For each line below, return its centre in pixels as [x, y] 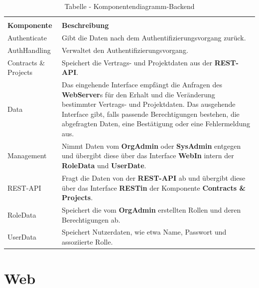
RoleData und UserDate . [104, 165]
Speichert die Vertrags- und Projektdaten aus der [137, 62]
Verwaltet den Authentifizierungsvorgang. [125, 50]
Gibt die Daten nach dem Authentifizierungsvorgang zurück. [154, 37]
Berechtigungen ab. [91, 219]
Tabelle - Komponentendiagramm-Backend [129, 6]
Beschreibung [85, 25]
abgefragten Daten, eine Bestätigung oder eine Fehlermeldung [156, 124]
